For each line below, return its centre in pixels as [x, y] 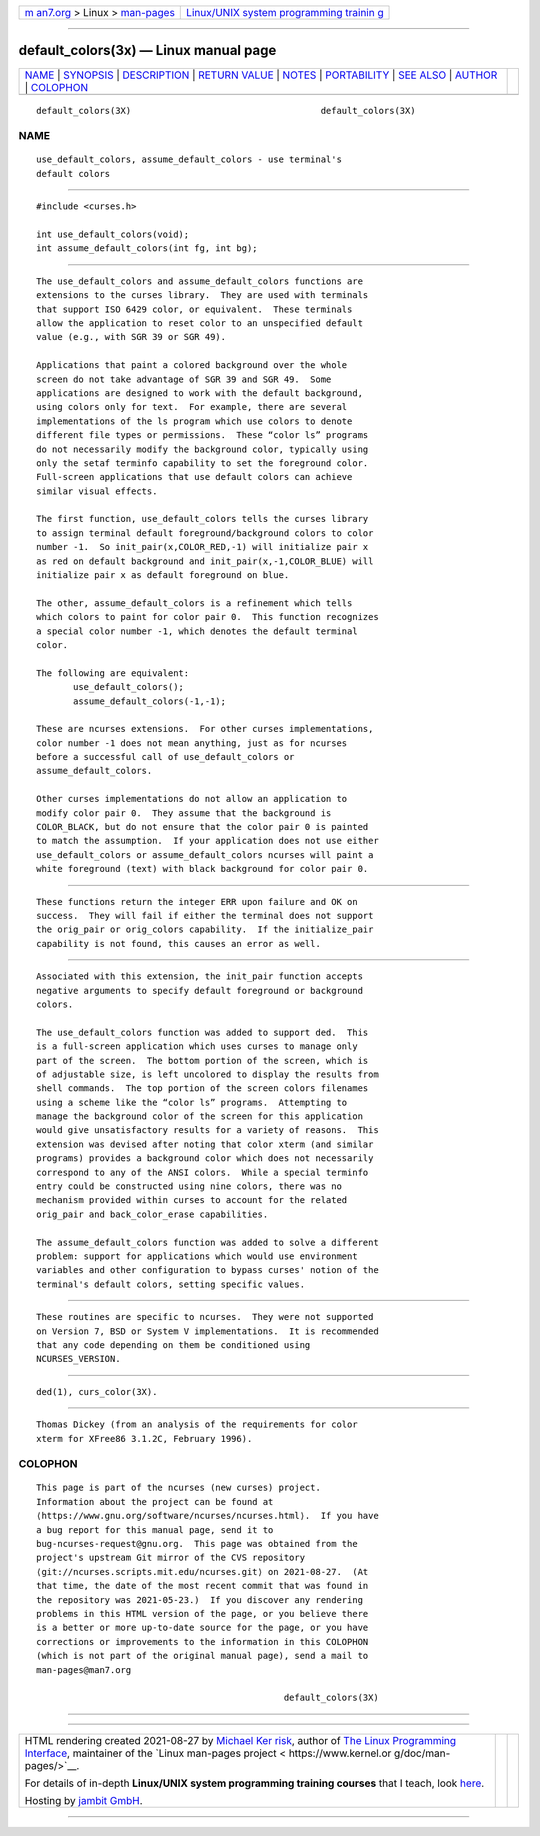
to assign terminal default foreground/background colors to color [205, 533]
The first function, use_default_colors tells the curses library [202, 519]
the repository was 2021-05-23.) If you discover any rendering [200, 1599]
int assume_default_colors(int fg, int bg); [147, 248]
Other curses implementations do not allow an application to [192, 799]
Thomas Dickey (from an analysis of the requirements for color [197, 1424]
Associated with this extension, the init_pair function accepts [200, 976]
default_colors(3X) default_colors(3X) [226, 110]
